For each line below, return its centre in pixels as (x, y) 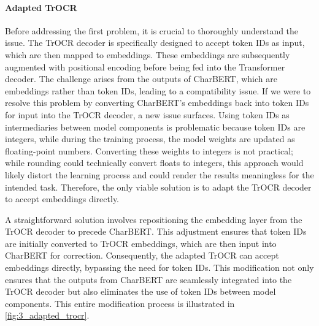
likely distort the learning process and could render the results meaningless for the (159, 174)
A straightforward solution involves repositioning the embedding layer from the (154, 219)
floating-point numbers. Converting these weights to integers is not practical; (149, 150)
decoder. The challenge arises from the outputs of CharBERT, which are (141, 79)
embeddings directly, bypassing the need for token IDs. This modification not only (159, 267)
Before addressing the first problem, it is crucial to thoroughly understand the (152, 30)
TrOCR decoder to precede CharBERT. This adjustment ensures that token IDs (156, 231)
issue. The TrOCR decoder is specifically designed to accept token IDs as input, (155, 43)
